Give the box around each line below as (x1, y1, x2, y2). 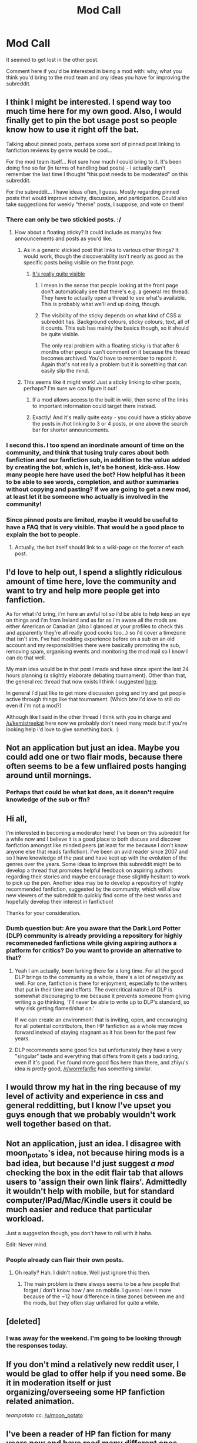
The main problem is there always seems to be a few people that (23, 1281, 181, 1288)
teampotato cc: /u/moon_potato (6, 1412, 84, 1419)
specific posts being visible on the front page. (23, 259, 135, 266)
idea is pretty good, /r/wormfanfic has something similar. (14, 1065, 152, 1072)
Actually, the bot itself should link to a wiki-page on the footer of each (14, 544, 184, 551)
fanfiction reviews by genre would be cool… (6, 147, 113, 154)
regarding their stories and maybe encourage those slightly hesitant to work (6, 873, 190, 880)
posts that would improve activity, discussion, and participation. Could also (6, 194, 188, 201)
